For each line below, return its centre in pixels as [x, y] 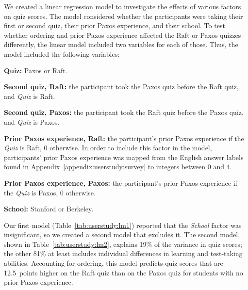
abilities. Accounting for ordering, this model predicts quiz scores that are [114, 263]
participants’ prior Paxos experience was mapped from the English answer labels [124, 157]
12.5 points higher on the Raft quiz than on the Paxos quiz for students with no [124, 272]
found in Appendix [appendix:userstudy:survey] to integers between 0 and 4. [118, 167]
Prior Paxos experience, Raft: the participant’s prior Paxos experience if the [124, 138]
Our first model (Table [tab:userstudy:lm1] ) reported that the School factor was [123, 225]
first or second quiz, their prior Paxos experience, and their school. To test [115, 25]
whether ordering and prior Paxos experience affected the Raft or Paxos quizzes [123, 35]
